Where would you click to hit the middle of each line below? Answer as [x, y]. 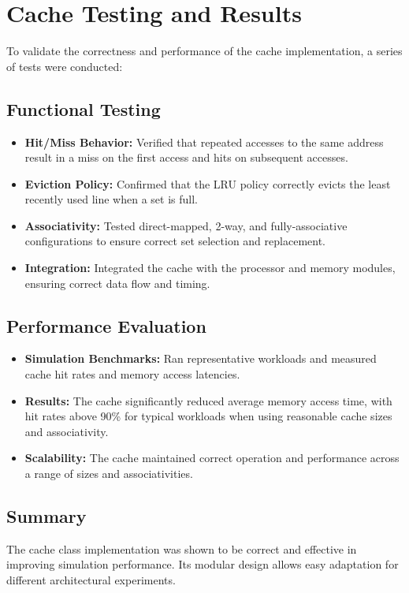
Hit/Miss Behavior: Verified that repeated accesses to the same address [204, 142]
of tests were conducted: [65, 66]
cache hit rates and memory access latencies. [132, 374]
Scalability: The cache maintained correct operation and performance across [212, 458]
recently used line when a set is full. [111, 199]
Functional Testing [84, 108]
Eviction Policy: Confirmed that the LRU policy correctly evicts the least [208, 183]
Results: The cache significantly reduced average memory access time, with [208, 400]
